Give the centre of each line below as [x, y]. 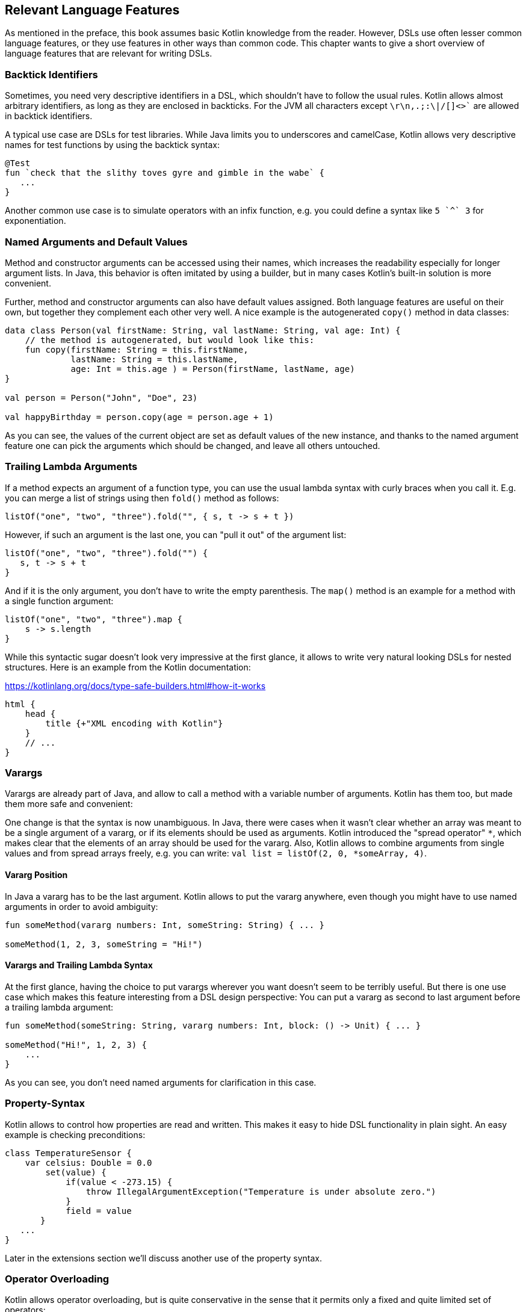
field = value [99, 1211]
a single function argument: [59, 601]
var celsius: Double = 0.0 [88, 1162]
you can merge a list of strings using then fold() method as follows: [142, 498]
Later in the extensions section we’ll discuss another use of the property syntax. [164, 1258]
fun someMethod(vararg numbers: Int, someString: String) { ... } [165, 925]
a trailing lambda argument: [59, 1007]
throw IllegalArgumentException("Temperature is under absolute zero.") [261, 1191]
